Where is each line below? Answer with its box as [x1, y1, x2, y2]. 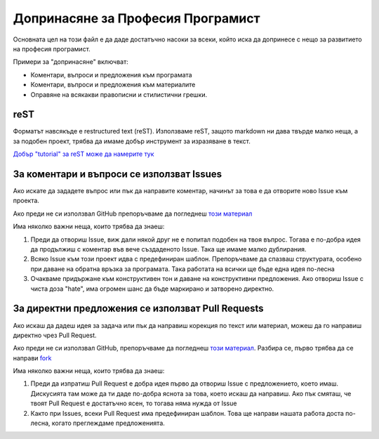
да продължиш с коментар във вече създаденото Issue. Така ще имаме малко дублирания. [30, 245, 307, 254]
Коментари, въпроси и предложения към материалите [30, 81, 196, 89]
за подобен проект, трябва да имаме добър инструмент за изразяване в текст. [13, 137, 251, 145]
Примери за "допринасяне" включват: [13, 58, 129, 66]
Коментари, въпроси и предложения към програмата [30, 70, 192, 79]
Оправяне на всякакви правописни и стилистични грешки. [30, 90, 208, 98]
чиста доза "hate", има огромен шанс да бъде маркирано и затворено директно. [30, 284, 274, 293]
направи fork [13, 353, 52, 362]
